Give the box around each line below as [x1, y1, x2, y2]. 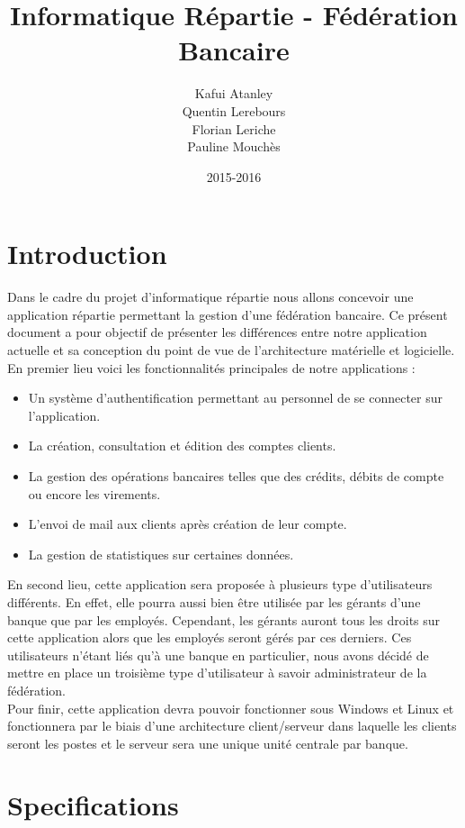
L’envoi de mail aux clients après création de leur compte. [28, 514, 347, 533]
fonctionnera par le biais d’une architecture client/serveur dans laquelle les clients [7, 716, 457, 735]
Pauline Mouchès [187, 137, 281, 156]
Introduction [7, 235, 167, 272]
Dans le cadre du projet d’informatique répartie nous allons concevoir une [7, 287, 414, 306]
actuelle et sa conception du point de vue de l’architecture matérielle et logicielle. [7, 341, 455, 359]
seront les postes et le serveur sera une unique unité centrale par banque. [7, 733, 408, 752]
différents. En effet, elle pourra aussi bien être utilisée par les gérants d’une [7, 592, 421, 611]
